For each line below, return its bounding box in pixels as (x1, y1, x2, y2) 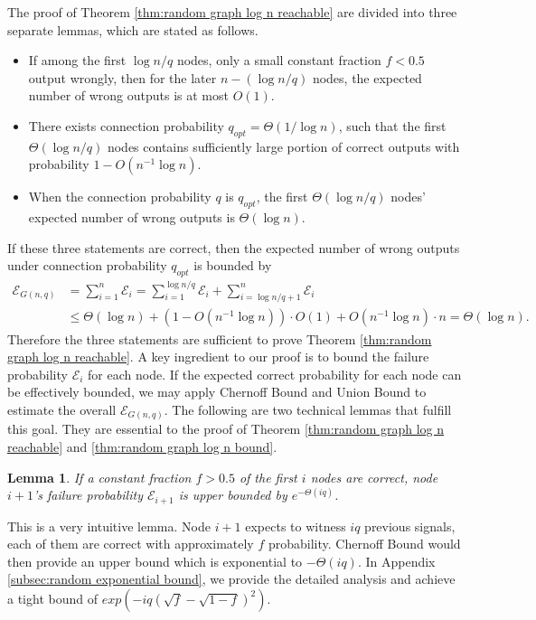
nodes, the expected (312, 68, 422, 87)
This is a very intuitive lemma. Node (7, 516, 211, 535)
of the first (239, 467, 297, 486)
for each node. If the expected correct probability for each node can (88, 364, 462, 383)
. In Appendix (357, 551, 436, 570)
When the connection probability (28, 187, 212, 206)
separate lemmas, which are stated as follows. (7, 20, 259, 39)
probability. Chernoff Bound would (268, 534, 461, 553)
